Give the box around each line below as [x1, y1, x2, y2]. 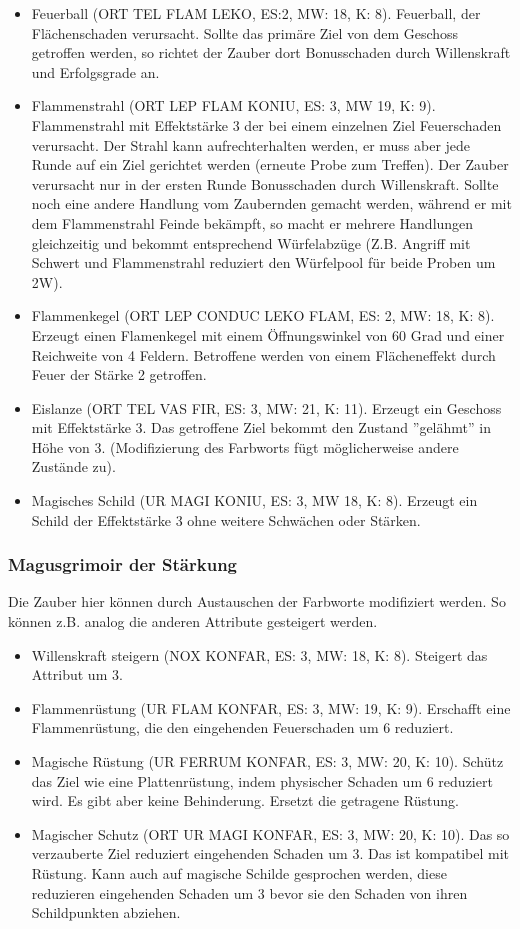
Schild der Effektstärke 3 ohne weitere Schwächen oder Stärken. [31, 509, 421, 530]
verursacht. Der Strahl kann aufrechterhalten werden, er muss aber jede [31, 134, 471, 155]
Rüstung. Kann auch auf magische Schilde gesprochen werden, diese [31, 863, 447, 883]
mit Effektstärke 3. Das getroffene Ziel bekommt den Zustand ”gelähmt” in [31, 417, 491, 438]
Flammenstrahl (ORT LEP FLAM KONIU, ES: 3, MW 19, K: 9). [31, 95, 436, 116]
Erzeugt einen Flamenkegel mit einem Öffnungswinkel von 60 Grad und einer [31, 324, 505, 345]
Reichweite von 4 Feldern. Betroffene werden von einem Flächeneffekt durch [31, 344, 496, 365]
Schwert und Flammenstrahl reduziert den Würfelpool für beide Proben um [31, 252, 496, 273]
